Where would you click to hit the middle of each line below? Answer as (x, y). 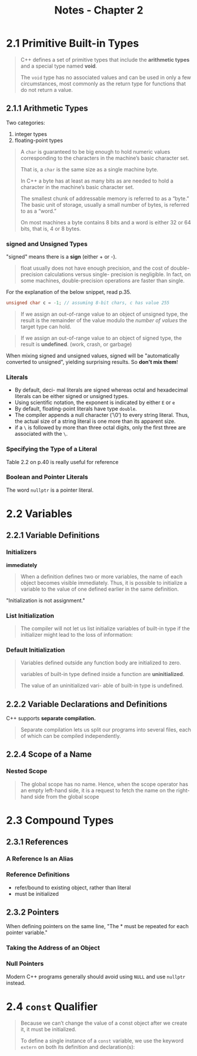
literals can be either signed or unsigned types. (72, 396)
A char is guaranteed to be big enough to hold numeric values (95, 151)
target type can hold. (46, 326)
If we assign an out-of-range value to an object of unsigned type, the (104, 314)
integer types (31, 134)
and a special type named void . (59, 66)
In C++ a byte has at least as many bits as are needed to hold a (97, 181)
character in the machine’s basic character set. (77, 187)
